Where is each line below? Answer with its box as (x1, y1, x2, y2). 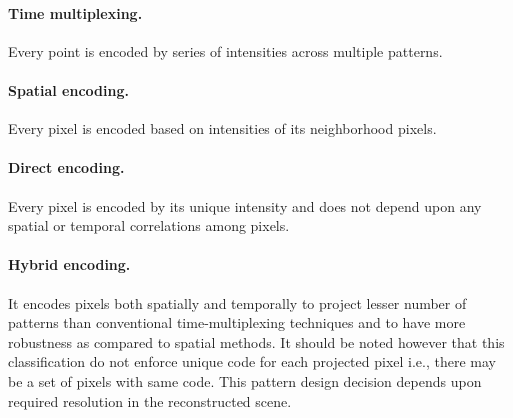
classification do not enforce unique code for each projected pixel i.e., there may (8, 351, 496, 372)
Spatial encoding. (8, 79, 129, 100)
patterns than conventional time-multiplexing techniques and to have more (8, 312, 466, 333)
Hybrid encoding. (8, 254, 131, 275)
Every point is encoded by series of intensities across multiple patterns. (8, 40, 443, 61)
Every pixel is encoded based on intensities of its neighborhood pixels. (8, 118, 437, 139)
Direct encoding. (8, 157, 125, 178)
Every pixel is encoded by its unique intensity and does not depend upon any (8, 195, 482, 216)
